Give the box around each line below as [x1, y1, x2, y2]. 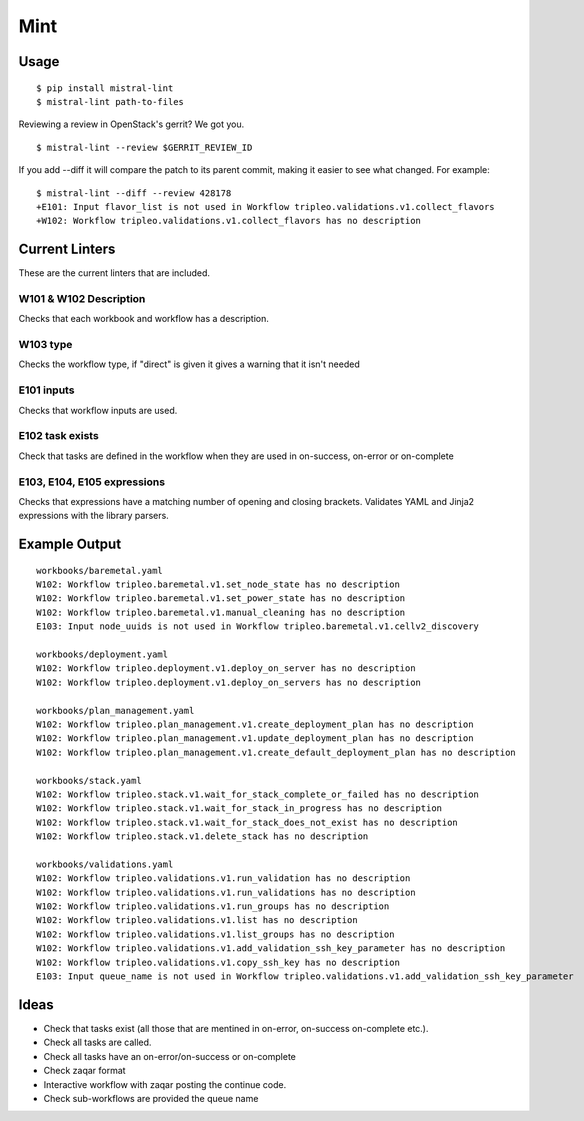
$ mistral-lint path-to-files [36, 96, 185, 107]
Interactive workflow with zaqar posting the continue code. [43, 1078, 287, 1090]
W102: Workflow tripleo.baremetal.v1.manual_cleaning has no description [36, 606, 406, 618]
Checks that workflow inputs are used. [18, 404, 178, 416]
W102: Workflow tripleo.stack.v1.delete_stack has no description [36, 831, 369, 842]
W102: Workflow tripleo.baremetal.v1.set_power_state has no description [36, 593, 406, 604]
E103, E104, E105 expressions [18, 475, 165, 489]
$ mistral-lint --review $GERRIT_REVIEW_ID [36, 141, 253, 153]
